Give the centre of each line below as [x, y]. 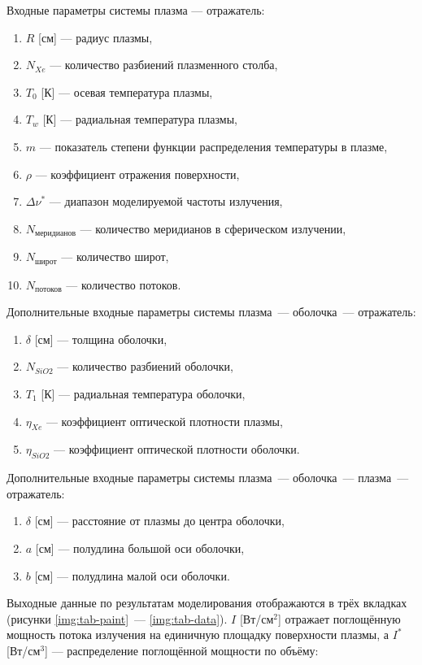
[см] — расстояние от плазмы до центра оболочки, [159, 521]
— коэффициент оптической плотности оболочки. [177, 449]
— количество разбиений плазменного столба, [164, 65]
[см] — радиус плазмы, [96, 37]
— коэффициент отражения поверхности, [137, 174]
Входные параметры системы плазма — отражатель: [136, 10]
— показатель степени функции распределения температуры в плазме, [213, 146]
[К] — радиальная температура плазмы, [140, 119]
